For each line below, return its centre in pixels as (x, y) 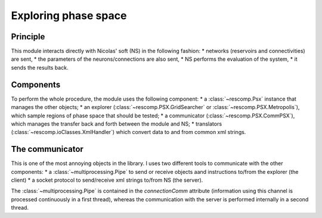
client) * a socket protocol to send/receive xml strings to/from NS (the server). (107, 180)
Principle (28, 37)
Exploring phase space (69, 15)
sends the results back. (40, 67)
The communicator (47, 149)
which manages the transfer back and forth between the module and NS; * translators (117, 124)
